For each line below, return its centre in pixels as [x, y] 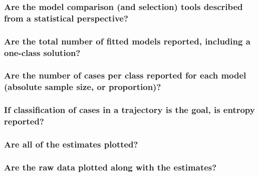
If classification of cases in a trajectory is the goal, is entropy [129, 110]
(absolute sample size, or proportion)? [83, 87]
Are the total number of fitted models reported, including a [127, 41]
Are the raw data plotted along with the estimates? [110, 167]
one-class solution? [42, 52]
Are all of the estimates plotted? [71, 144]
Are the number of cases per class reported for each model [125, 75]
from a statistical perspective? [66, 18]
